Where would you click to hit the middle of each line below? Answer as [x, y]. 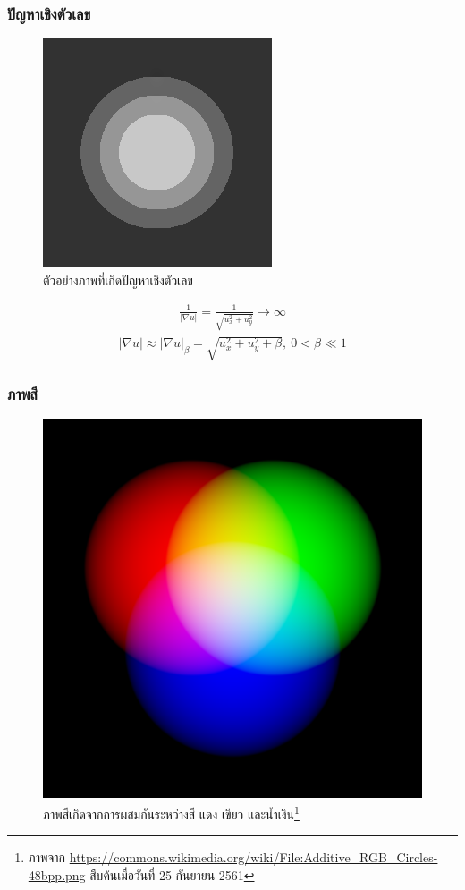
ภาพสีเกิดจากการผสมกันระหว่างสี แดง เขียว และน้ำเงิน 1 [171, 813]
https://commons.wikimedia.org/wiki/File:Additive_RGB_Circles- [254, 857]
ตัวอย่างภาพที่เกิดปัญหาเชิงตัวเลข [118, 280]
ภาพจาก [47, 857]
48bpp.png [57, 874]
